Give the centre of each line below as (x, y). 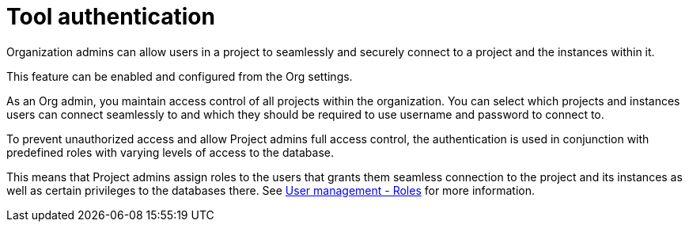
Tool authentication (111, 17)
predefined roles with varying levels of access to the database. (170, 152)
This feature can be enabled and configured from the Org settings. (180, 76)
